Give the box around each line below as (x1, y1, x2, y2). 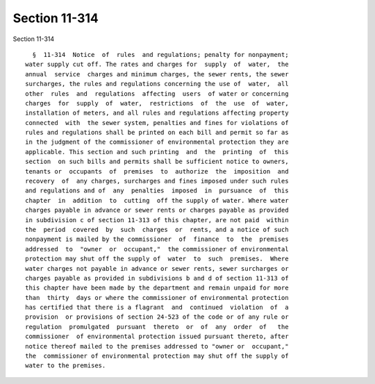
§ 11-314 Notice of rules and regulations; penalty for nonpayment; (32, 51, 289, 58)
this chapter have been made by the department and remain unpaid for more (25, 284, 289, 292)
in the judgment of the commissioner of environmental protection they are (25, 138, 289, 146)
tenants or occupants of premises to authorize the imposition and (25, 167, 289, 175)
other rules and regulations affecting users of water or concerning (25, 90, 289, 97)
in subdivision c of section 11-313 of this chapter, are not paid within (25, 216, 289, 224)
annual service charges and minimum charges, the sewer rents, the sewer (25, 70, 289, 78)
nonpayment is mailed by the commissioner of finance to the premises (25, 235, 289, 243)
